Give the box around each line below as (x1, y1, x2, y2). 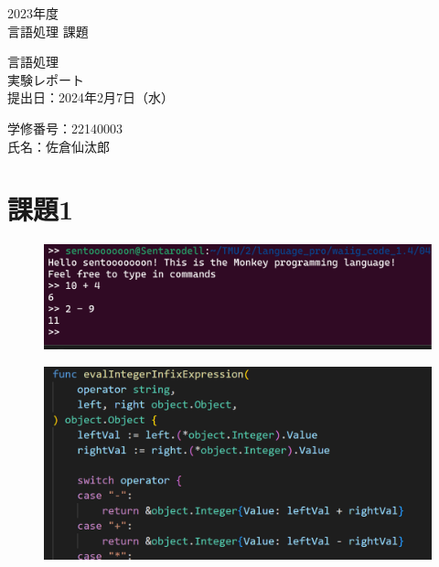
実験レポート (7, 70, 84, 89)
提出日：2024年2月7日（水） (7, 88, 174, 107)
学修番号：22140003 (7, 118, 123, 137)
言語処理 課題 (7, 21, 89, 40)
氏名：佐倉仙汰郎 (7, 136, 110, 155)
